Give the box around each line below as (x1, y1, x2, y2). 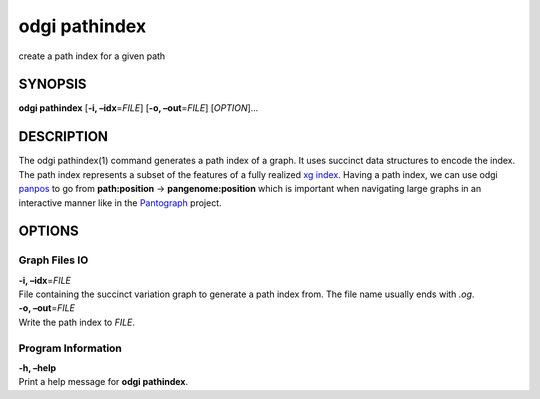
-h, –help (18, 362, 57, 374)
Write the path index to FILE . (18, 316, 135, 328)
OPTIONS (18, 223, 79, 240)
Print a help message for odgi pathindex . (18, 376, 189, 388)
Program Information (18, 341, 122, 355)
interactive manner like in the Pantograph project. (18, 196, 222, 209)
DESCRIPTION (18, 128, 109, 145)
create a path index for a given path (18, 50, 166, 62)
